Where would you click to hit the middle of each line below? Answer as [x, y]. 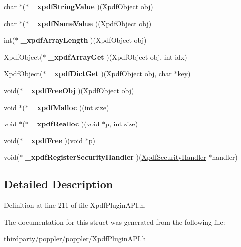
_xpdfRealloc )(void [65, 124]
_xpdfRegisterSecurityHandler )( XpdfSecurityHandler [116, 157]
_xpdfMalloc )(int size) [70, 107]
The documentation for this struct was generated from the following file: [115, 221]
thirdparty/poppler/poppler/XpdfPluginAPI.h [75, 238]
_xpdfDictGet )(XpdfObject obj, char [110, 73]
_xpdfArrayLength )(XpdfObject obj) [84, 40]
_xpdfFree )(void [54, 140]
